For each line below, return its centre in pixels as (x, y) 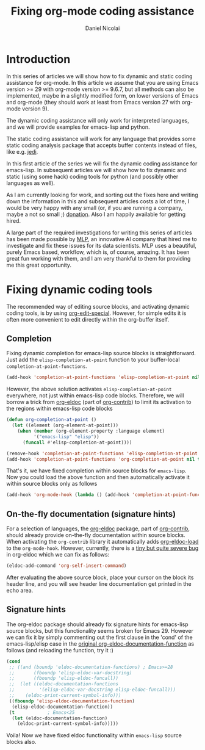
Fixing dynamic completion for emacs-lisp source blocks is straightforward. (101, 353)
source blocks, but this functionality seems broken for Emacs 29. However (100, 630)
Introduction (38, 59)
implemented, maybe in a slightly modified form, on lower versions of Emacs (103, 95)
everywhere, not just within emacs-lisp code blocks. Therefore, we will (95, 395)
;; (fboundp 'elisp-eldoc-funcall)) (64, 679)
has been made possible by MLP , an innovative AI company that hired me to (102, 239)
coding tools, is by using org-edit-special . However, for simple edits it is (96, 313)
